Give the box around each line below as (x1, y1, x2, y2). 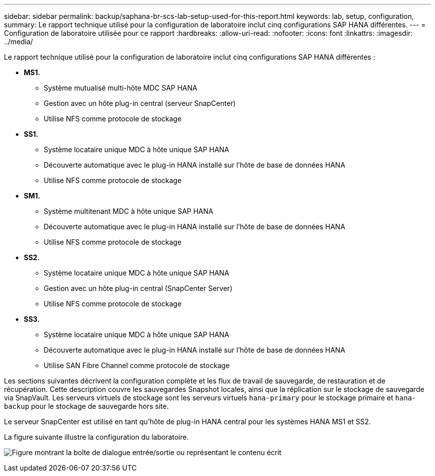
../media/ (4, 37, 33, 46)
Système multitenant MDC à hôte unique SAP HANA (44, 207, 214, 215)
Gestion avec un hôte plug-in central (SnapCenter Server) (44, 284, 232, 292)
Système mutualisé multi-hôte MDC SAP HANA (44, 84, 198, 92)
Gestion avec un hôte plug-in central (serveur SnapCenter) (44, 99, 236, 107)
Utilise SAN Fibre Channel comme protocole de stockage (44, 361, 230, 370)
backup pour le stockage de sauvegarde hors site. (4, 402, 169, 410)
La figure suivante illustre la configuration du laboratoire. (4, 433, 189, 441)
